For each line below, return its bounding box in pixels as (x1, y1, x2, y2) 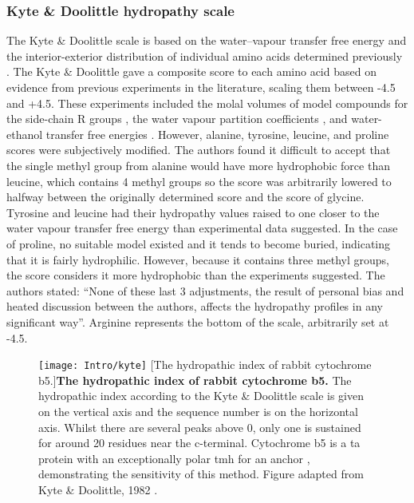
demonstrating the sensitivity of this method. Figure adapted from (38, 465, 364, 482)
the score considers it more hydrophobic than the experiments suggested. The (6, 267, 385, 283)
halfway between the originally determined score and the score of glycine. (6, 188, 365, 205)
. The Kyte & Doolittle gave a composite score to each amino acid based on (6, 63, 377, 80)
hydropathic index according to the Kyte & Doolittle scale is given (38, 387, 364, 404)
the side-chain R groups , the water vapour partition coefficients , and (6, 110, 348, 127)
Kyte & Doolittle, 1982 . (38, 481, 158, 497)
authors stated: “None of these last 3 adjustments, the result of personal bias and (6, 282, 404, 299)
